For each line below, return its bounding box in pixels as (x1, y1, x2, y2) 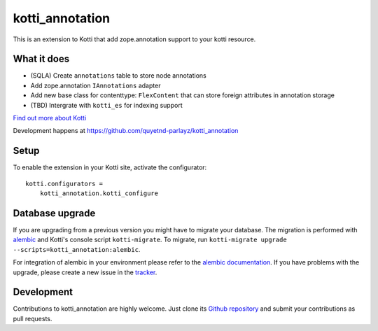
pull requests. (13, 314, 52, 323)
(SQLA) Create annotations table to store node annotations (30, 71, 206, 80)
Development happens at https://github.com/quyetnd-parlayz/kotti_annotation (13, 127, 239, 135)
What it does (13, 53, 70, 65)
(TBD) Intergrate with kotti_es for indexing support (30, 101, 183, 109)
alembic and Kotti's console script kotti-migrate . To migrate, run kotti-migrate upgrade (13, 235, 287, 244)
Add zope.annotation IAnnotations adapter (30, 81, 161, 90)
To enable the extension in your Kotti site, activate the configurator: (13, 163, 207, 171)
